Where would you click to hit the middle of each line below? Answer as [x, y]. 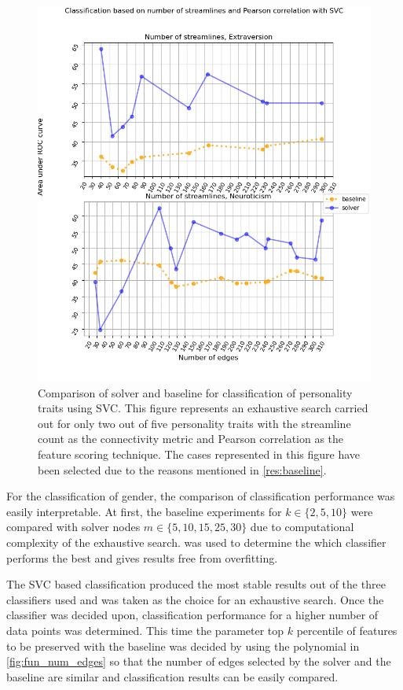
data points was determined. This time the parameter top [145, 630]
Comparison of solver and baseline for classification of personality [195, 392]
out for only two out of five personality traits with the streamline [194, 423]
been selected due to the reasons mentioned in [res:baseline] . [182, 469]
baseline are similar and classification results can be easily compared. [172, 676]
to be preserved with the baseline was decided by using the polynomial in [183, 646]
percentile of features [347, 630]
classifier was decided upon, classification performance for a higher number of [192, 615]
